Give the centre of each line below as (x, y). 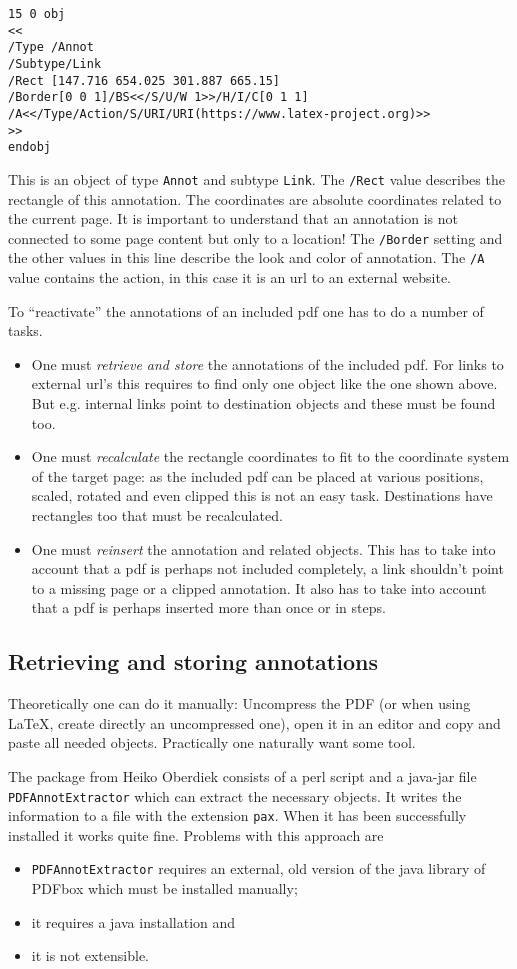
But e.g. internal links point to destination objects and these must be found (263, 403)
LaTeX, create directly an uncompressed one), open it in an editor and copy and (254, 722)
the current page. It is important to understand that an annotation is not (233, 218)
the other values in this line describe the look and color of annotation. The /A (246, 257)
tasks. (25, 330)
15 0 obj (37, 14)
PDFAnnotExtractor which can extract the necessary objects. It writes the (235, 795)
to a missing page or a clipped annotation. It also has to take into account (259, 587)
